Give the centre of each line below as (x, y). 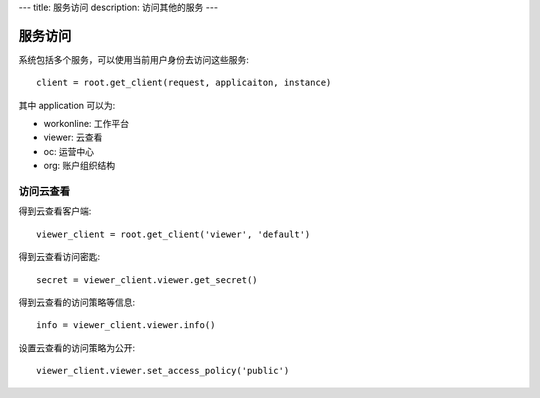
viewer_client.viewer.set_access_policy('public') (163, 371)
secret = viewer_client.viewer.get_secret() (147, 279)
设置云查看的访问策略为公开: (77, 347)
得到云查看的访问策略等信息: (77, 302)
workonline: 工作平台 (86, 124)
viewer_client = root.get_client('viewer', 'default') (173, 234)
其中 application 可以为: (67, 105)
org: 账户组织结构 (79, 166)
